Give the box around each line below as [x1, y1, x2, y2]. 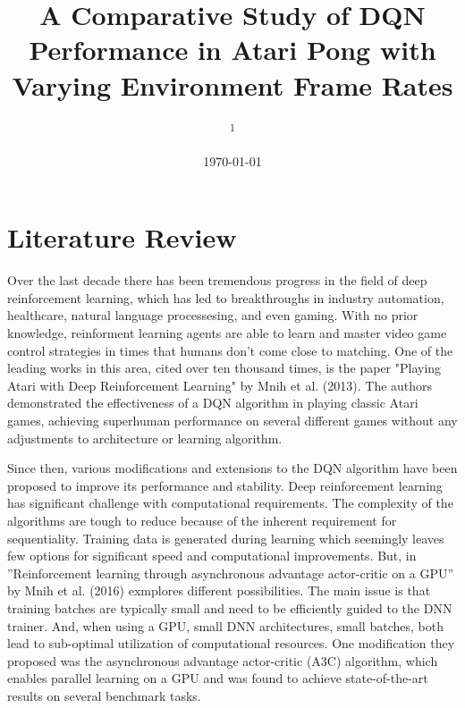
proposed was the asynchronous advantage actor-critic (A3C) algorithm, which [7, 651, 438, 670]
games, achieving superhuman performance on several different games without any [7, 411, 458, 430]
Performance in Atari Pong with [29, 31, 436, 68]
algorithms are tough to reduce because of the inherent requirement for [7, 511, 397, 529]
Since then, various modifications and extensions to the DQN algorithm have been [7, 459, 458, 477]
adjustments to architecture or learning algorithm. [7, 428, 283, 447]
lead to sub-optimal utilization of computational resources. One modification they [7, 634, 455, 653]
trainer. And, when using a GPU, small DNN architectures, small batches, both [7, 616, 444, 635]
